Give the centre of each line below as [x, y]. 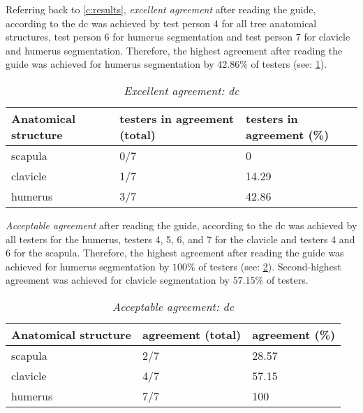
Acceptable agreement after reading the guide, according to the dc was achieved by [181, 225]
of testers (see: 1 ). [289, 64]
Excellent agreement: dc [181, 90]
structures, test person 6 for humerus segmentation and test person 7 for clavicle [178, 37]
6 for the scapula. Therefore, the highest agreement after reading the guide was [175, 253]
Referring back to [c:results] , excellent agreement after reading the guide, [161, 9]
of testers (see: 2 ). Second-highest [270, 266]
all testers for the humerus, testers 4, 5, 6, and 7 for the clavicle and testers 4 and [180, 239]
